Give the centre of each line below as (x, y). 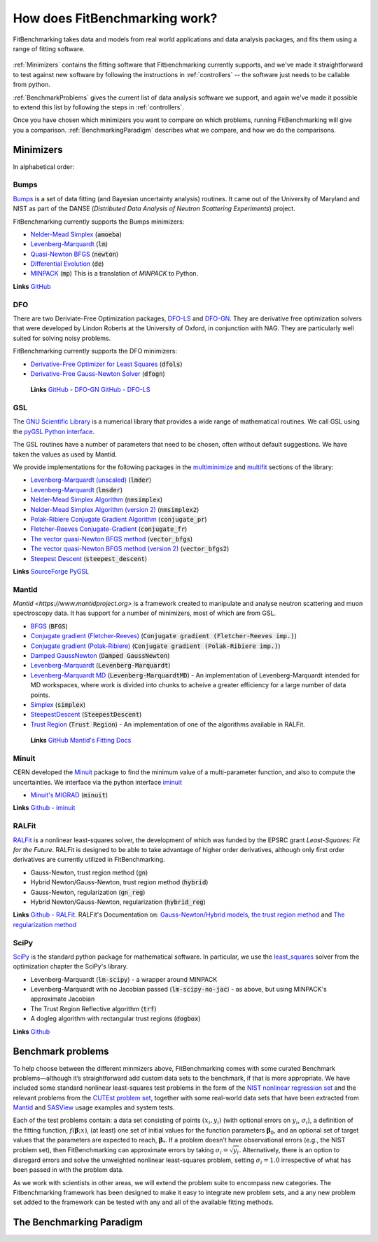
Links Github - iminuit (44, 808)
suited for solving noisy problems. (62, 338)
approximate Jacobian (63, 999)
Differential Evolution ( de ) (67, 264)
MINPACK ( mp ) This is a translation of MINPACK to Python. (114, 274)
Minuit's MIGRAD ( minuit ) (69, 795)
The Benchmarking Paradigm (78, 1223)
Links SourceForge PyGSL (51, 571)
